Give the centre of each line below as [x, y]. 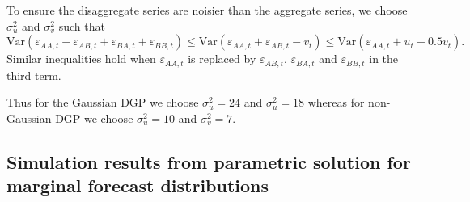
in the [384, 59]
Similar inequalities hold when [81, 59]
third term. [34, 75]
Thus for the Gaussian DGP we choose [103, 102]
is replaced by [222, 59]
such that [82, 25]
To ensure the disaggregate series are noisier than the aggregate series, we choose [207, 10]
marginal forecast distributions [138, 185]
